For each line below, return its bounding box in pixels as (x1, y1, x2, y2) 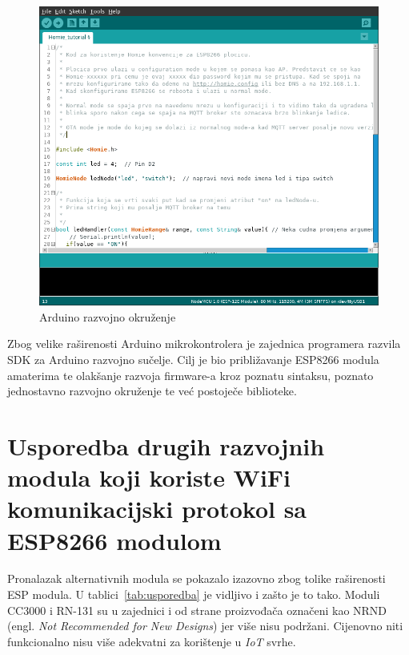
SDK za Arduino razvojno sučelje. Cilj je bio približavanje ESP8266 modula (7, 350, 379, 367)
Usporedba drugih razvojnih (7, 429, 325, 462)
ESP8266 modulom (7, 524, 222, 556)
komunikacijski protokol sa (7, 492, 307, 525)
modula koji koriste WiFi (7, 461, 291, 494)
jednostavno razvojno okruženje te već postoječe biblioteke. (7, 382, 297, 399)
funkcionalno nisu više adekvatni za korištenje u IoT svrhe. (7, 633, 296, 649)
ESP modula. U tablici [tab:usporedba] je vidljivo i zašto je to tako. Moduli (7, 586, 380, 603)
